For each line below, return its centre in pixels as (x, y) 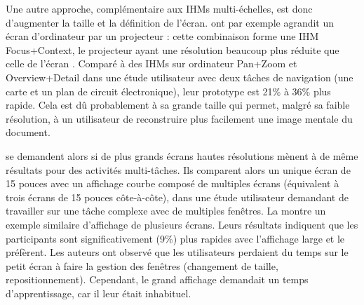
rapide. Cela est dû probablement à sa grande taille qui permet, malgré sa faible (178, 105)
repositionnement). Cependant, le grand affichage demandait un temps (157, 279)
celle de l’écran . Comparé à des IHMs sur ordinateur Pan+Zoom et (151, 63)
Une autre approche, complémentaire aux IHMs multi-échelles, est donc (159, 8)
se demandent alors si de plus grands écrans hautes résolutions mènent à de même (182, 155)
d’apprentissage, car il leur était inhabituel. (99, 293)
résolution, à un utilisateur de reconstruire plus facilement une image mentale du (179, 118)
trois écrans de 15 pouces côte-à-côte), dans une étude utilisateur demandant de (177, 197)
